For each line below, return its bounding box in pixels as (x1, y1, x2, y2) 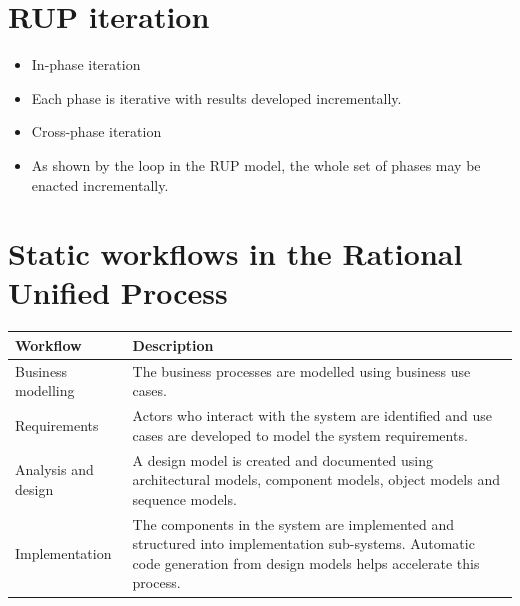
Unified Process (8, 272, 228, 313)
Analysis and (15, 459, 94, 480)
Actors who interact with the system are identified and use (132, 405, 492, 426)
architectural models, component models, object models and (132, 469, 500, 490)
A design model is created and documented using (132, 449, 434, 470)
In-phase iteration (31, 54, 141, 75)
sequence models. (132, 488, 237, 509)
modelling (15, 380, 75, 401)
